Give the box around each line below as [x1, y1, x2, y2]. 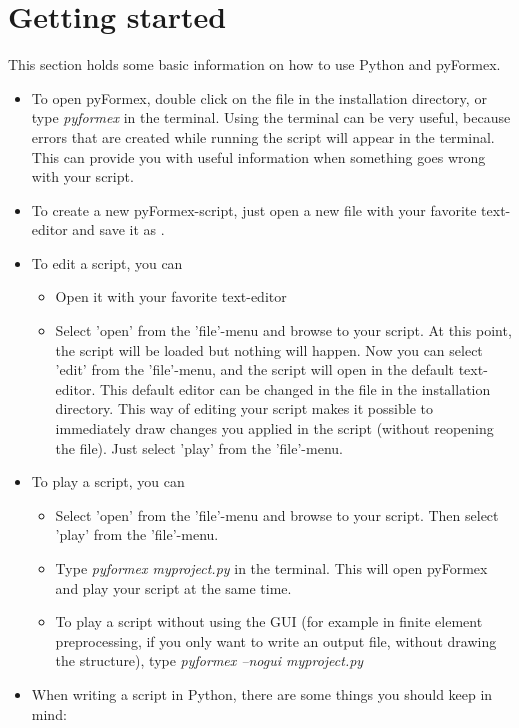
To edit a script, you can [31, 252, 183, 273]
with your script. [31, 166, 134, 187]
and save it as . [72, 219, 165, 240]
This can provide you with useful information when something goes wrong [31, 146, 486, 167]
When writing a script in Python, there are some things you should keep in [31, 683, 493, 704]
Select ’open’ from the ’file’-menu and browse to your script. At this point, [55, 320, 512, 341]
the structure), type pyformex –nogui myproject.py [55, 650, 364, 671]
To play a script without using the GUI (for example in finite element [55, 611, 483, 632]
